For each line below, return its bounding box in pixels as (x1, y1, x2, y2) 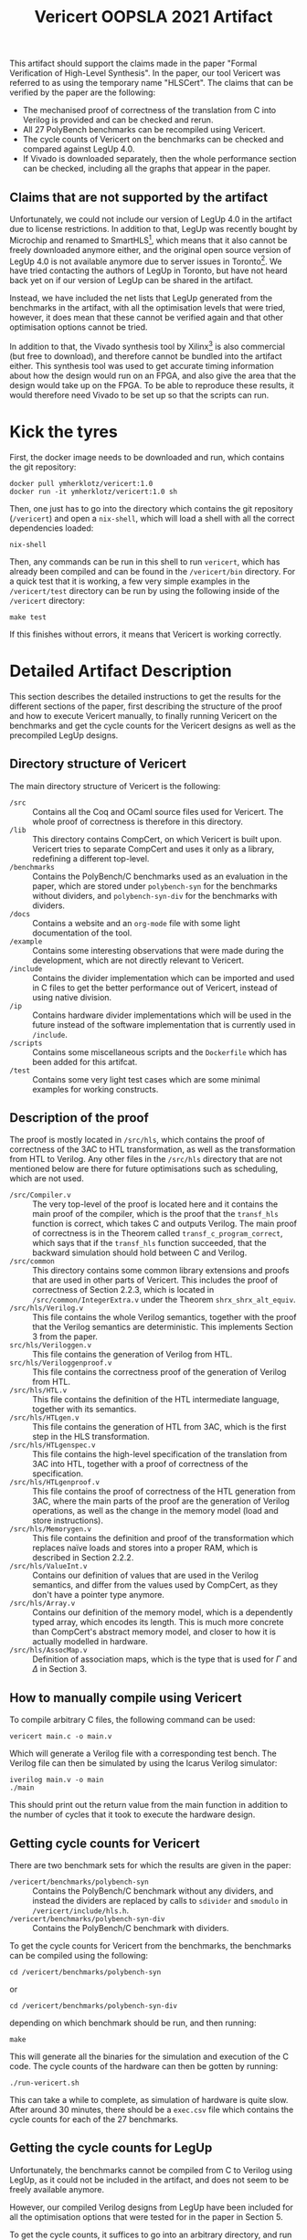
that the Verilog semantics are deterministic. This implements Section (32, 1322, 294, 1333)
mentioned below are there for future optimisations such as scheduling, (9, 1163, 279, 1175)
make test (9, 612, 48, 622)
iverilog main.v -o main (9, 1775, 104, 1785)
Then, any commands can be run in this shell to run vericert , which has (9, 555, 281, 567)
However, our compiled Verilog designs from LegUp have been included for (9, 2202, 294, 2213)
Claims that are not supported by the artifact (9, 189, 268, 205)
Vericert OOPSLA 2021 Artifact (34, 6, 273, 27)
